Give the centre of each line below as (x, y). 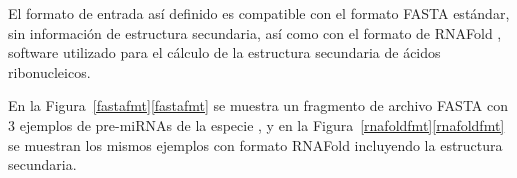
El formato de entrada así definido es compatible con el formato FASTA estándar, (259, 13)
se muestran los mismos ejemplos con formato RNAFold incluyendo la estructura (255, 144)
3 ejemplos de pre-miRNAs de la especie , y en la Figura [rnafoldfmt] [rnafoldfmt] (256, 124)
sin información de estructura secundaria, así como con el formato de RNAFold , (255, 32)
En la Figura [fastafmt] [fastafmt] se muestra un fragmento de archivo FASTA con (258, 105)
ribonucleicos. (49, 71)
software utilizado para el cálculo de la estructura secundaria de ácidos (224, 52)
